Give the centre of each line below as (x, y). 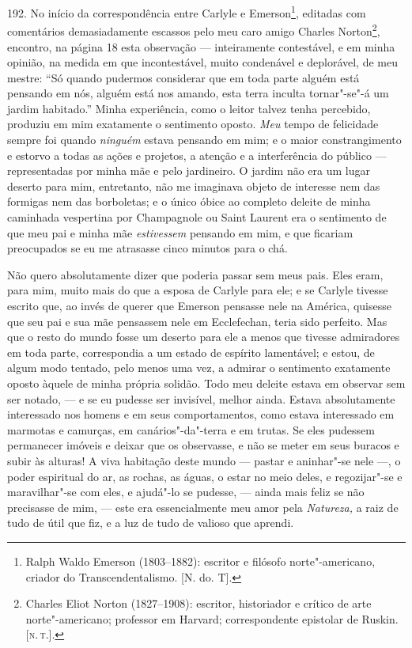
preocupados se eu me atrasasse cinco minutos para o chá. (147, 248)
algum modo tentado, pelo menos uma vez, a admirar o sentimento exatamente (199, 368)
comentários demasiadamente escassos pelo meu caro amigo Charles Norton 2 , (194, 30)
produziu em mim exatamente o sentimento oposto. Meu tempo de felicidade (193, 124)
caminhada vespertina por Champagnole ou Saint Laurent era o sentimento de (197, 217)
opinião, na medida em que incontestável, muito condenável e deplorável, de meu (202, 62)
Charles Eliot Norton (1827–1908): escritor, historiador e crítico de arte (198, 603)
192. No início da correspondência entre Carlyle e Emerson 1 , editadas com (187, 11)
